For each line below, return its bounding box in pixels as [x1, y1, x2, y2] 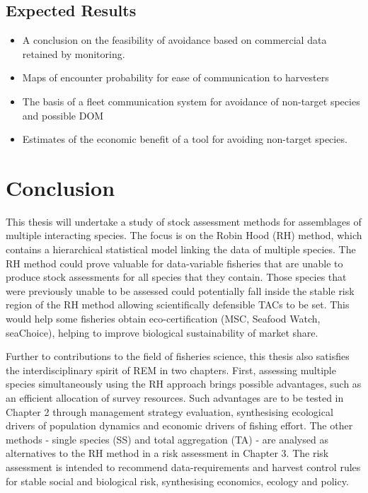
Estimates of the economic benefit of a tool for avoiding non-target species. [22, 132, 347, 146]
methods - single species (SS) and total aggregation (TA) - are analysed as [6, 431, 328, 446]
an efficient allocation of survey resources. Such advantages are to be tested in [6, 390, 344, 405]
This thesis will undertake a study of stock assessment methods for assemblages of [6, 214, 362, 228]
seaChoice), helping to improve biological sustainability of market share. [6, 325, 318, 340]
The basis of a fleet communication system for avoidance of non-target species [22, 93, 360, 108]
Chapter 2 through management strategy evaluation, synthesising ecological [6, 404, 333, 419]
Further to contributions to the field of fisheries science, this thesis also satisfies [6, 349, 350, 364]
